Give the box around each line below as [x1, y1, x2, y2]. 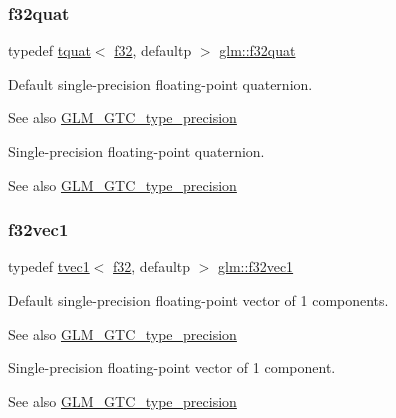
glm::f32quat [219, 40, 296, 61]
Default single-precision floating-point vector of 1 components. [8, 290, 389, 310]
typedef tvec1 [8, 256, 90, 277]
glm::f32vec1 [218, 256, 294, 277]
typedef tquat [8, 40, 91, 61]
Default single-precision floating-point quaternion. [8, 73, 313, 94]
